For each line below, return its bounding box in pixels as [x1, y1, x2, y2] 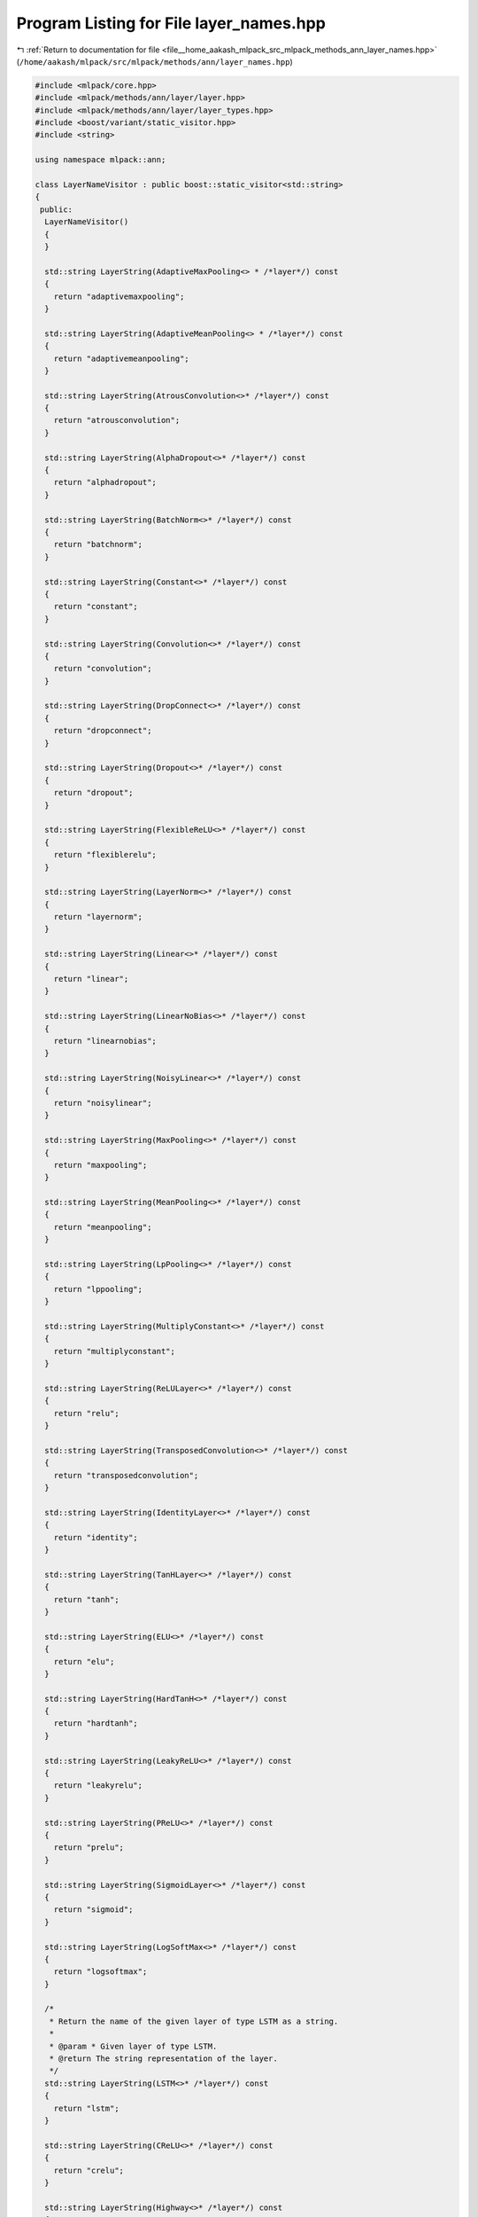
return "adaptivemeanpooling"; [53, 353, 189, 364]
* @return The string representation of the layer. [49, 2054, 278, 2064]
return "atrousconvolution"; [53, 415, 181, 426]
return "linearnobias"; [53, 1036, 157, 1046]
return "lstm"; [53, 2103, 119, 2113]
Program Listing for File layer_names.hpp [16, 13, 327, 33]
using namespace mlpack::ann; [35, 155, 166, 165]
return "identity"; [53, 1532, 139, 1542]
